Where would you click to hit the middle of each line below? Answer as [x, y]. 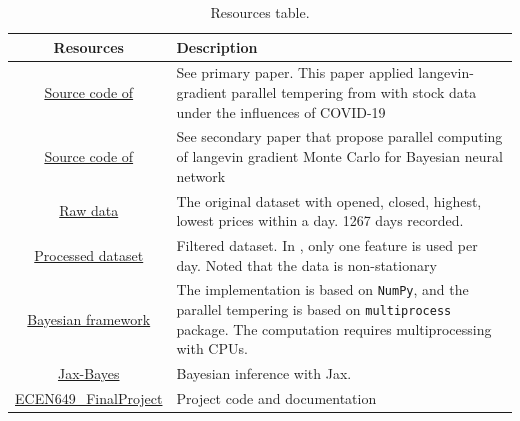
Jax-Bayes [88, 373]
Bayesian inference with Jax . [264, 373]
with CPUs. [212, 348]
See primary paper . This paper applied [295, 72]
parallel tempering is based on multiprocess [314, 309]
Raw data [89, 210]
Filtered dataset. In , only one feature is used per [327, 244]
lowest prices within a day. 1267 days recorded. [320, 220]
